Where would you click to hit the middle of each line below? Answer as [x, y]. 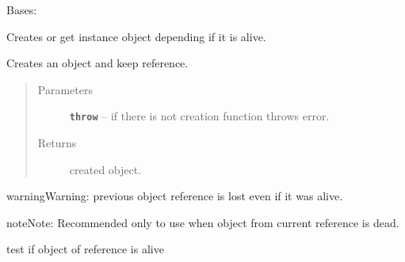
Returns [57, 143]
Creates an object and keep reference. [97, 63]
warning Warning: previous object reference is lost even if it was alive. [175, 196]
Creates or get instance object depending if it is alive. [136, 36]
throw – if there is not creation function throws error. [199, 116]
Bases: [22, 9]
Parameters [65, 89]
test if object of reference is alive [85, 249]
